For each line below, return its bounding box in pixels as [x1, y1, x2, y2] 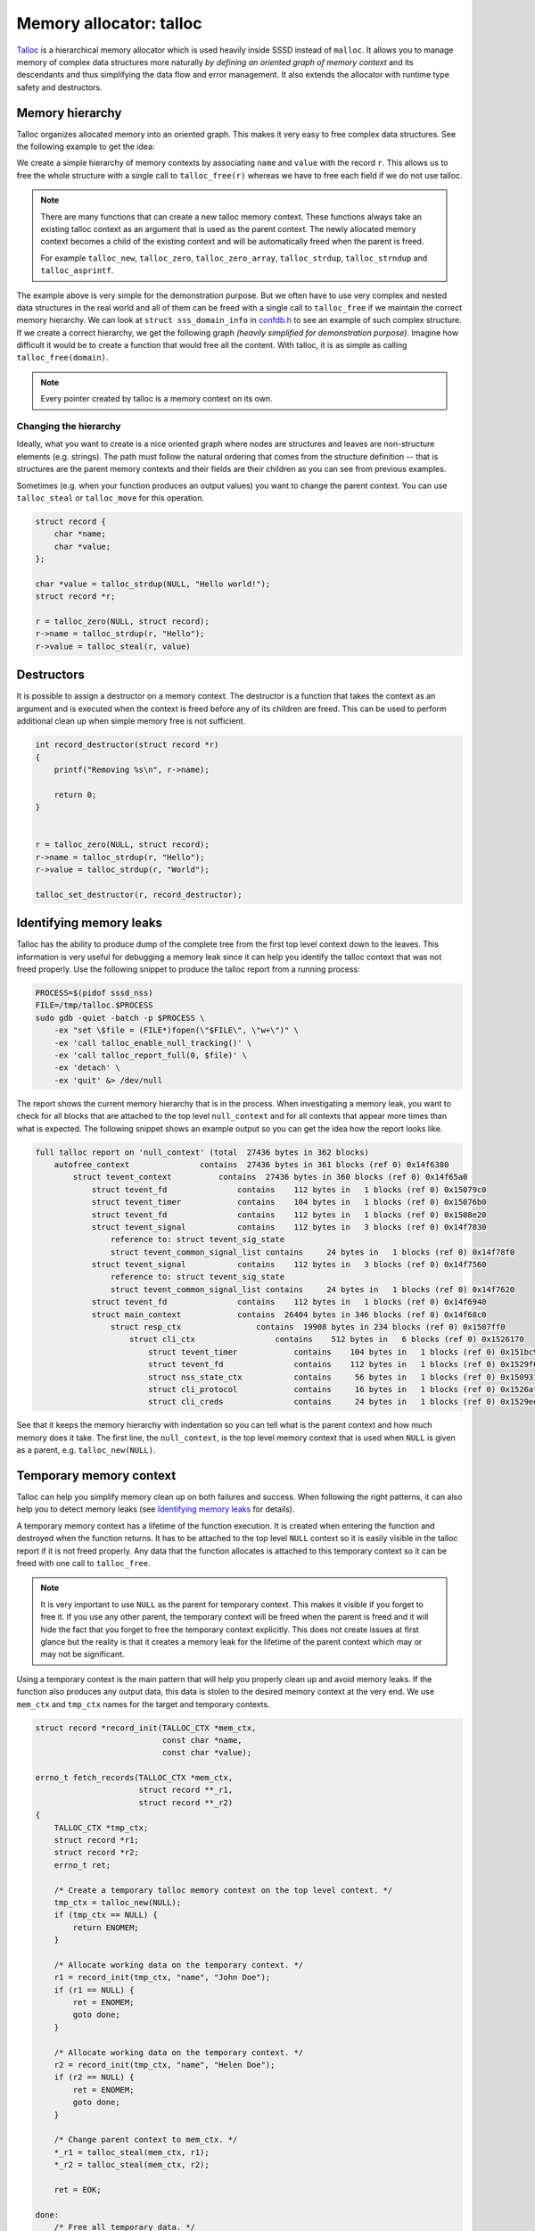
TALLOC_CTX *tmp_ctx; [53, 1822, 149, 1833]
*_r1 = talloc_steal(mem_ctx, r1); [53, 2147, 210, 2157]
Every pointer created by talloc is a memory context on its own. [40, 394, 273, 404]
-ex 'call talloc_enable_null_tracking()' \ [53, 1038, 252, 1048]
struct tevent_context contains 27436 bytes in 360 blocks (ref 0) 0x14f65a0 [72, 1172, 468, 1182]
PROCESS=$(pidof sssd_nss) [35, 988, 153, 999]
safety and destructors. [16, 81, 103, 93]
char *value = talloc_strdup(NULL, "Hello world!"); [35, 578, 271, 589]
